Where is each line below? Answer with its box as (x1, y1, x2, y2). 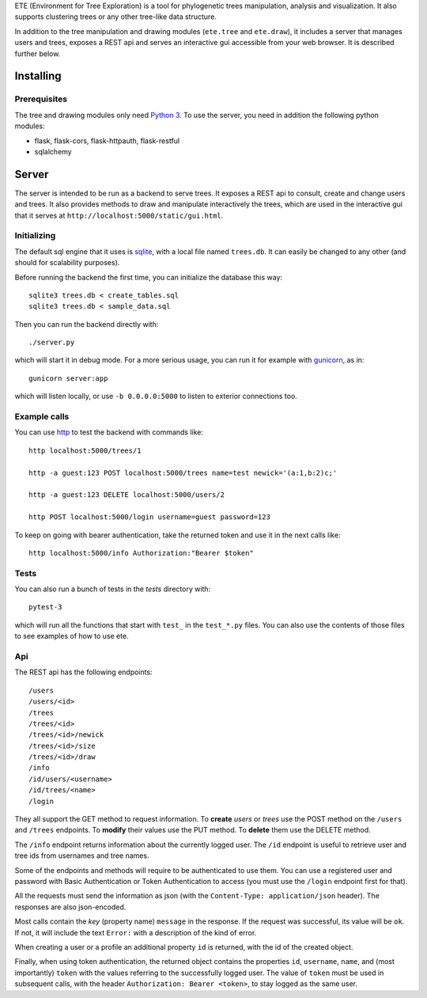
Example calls (14, 412, 70, 422)
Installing (14, 70, 62, 83)
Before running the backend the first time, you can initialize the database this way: (14, 272, 283, 282)
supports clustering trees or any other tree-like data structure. (14, 12, 217, 21)
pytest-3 (28, 602, 62, 612)
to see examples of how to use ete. (14, 632, 130, 641)
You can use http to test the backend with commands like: (14, 427, 204, 437)
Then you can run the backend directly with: (14, 319, 159, 328)
